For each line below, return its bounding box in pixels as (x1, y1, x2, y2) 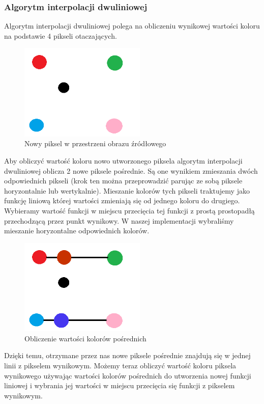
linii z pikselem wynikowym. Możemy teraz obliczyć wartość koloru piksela (4, 360, 237, 370)
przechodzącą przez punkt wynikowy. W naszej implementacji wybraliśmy (4, 215, 234, 226)
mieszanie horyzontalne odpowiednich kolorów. (4, 225, 150, 236)
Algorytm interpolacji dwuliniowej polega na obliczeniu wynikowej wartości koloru (4, 20, 260, 31)
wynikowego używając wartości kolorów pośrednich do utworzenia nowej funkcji (4, 370, 251, 381)
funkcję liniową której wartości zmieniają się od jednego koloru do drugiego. (4, 195, 240, 206)
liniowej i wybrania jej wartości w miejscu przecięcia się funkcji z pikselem (4, 380, 235, 391)
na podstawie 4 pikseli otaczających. (4, 30, 117, 41)
